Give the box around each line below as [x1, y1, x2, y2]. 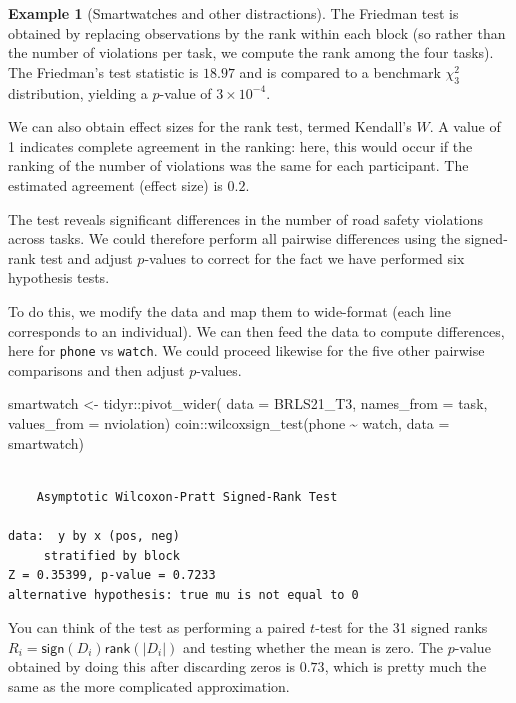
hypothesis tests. [8, 267, 110, 288]
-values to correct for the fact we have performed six [144, 247, 465, 268]
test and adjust [40, 247, 133, 268]
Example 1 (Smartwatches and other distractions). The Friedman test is [8, 3, 459, 23]
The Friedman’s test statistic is [8, 61, 199, 82]
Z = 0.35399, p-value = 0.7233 [8, 568, 216, 583]
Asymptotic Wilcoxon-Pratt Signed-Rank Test [36, 489, 338, 504]
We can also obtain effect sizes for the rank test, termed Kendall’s [8, 116, 412, 137]
